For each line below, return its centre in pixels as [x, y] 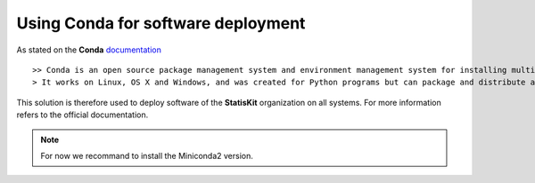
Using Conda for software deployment [161, 23]
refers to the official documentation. [82, 115]
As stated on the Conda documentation [89, 50]
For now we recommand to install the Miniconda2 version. [147, 155]
